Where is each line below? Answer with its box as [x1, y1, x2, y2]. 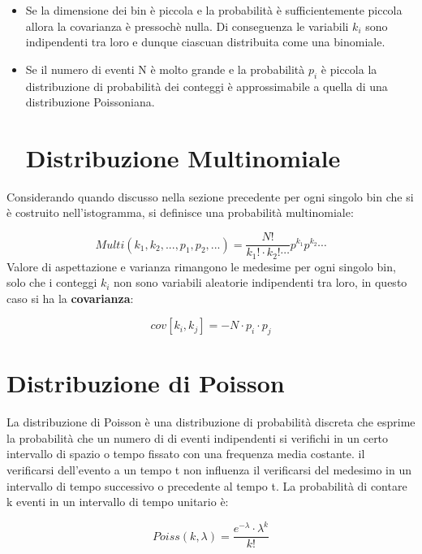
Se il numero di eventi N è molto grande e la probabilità [25, 60, 305, 77]
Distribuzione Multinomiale [25, 141, 341, 174]
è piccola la [321, 60, 377, 77]
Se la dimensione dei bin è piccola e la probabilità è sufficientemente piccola [25, 2, 403, 18]
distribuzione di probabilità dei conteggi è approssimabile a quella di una [25, 77, 388, 94]
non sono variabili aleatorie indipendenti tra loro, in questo [114, 274, 407, 291]
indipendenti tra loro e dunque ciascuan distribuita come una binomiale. [25, 33, 385, 50]
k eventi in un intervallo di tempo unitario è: [6, 493, 229, 510]
